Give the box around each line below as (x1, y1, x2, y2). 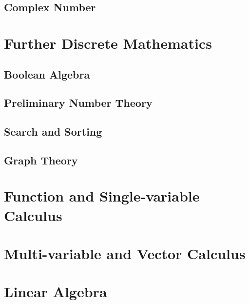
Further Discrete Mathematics (4, 33, 212, 53)
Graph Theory (4, 152, 78, 167)
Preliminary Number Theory (4, 95, 153, 110)
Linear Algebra (4, 282, 107, 302)
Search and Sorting (4, 124, 102, 139)
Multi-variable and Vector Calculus (4, 243, 246, 263)
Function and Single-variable (4, 186, 200, 206)
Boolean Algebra (4, 66, 90, 81)
